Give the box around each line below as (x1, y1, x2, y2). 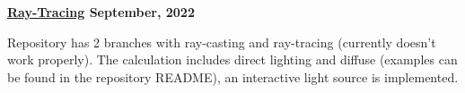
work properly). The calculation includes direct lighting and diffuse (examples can (7, 50, 458, 69)
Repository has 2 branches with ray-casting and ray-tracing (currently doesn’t (7, 32, 436, 51)
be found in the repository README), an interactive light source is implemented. (7, 67, 459, 86)
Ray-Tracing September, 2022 (7, 3, 195, 21)
